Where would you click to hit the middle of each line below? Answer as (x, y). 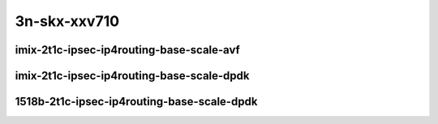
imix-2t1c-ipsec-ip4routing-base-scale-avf (128, 50)
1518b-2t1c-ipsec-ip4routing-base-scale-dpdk (136, 102)
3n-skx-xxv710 (67, 21)
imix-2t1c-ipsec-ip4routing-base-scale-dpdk (132, 76)
